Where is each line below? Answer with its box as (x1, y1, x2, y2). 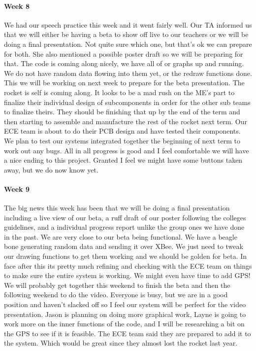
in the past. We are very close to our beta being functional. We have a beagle (4, 231, 237, 242)
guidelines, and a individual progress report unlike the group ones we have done (4, 222, 245, 232)
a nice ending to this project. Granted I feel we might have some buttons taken (4, 155, 243, 165)
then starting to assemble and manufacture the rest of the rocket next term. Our (4, 116, 248, 126)
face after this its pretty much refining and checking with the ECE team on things (4, 260, 252, 271)
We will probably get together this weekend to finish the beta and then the (4, 280, 230, 290)
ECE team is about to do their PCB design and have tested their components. (4, 126, 241, 136)
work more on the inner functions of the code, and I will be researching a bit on (4, 318, 245, 329)
